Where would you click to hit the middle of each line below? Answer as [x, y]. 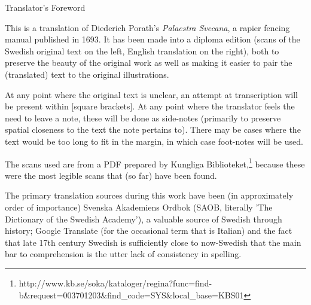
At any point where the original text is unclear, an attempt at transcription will [151, 94]
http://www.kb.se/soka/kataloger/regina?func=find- [115, 283]
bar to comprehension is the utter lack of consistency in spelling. [123, 254]
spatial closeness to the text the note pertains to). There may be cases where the [153, 129]
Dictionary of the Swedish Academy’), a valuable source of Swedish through [144, 219]
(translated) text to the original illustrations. [87, 74]
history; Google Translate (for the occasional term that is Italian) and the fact [149, 231]
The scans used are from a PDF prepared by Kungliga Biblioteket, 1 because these [155, 163]
